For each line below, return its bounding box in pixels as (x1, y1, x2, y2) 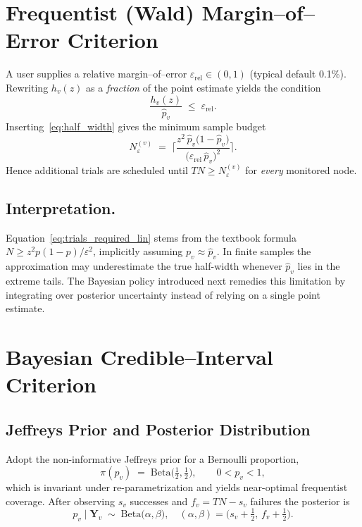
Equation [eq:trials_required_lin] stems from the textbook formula (6, 230, 297, 244)
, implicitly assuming (93, 244, 183, 259)
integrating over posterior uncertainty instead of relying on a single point (6, 287, 320, 302)
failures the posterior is (250, 493, 350, 508)
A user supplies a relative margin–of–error (6, 66, 187, 81)
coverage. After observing (6, 493, 115, 508)
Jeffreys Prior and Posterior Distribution (6, 418, 311, 440)
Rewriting (6, 80, 49, 94)
